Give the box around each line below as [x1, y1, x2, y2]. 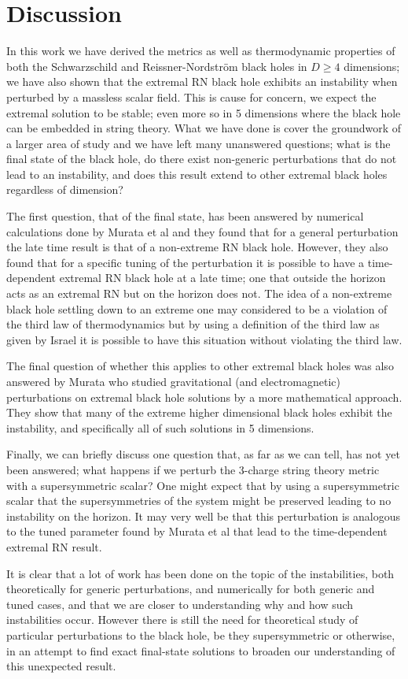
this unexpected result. [6, 658, 116, 674]
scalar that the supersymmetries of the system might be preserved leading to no [6, 492, 391, 509]
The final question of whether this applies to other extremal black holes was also [6, 358, 394, 374]
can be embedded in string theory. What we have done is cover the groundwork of [6, 120, 402, 136]
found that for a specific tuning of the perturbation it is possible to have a [6, 254, 365, 270]
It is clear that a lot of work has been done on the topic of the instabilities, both [6, 565, 395, 581]
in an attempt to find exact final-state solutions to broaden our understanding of [6, 642, 395, 659]
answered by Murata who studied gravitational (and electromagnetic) [6, 373, 341, 389]
